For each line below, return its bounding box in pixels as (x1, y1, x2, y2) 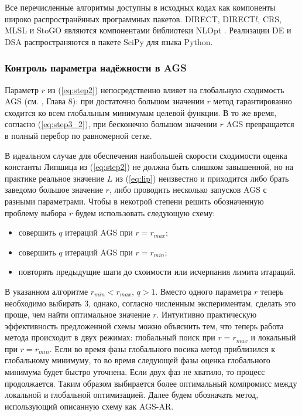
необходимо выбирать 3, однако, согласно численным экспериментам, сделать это (5, 296, 296, 309)
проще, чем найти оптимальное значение (5, 308, 150, 320)
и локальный (250, 331, 296, 343)
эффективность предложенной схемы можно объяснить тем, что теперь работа (5, 319, 284, 332)
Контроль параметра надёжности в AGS (5, 60, 187, 75)
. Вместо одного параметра (155, 285, 252, 297)
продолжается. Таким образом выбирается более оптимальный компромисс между (5, 377, 297, 389)
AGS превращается (226, 118, 294, 130)
